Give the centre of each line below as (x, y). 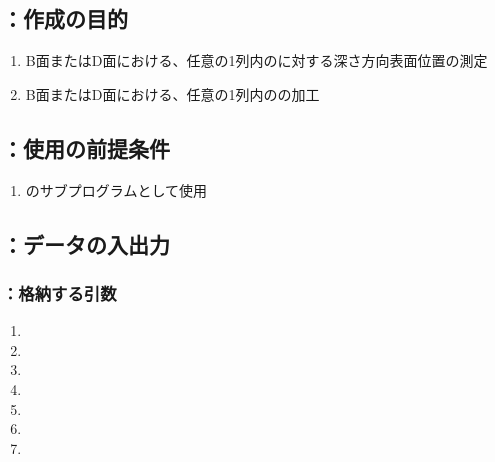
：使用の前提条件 (86, 147)
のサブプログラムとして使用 (116, 189)
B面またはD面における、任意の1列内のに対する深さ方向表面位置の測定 (256, 60)
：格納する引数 (59, 292)
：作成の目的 (65, 18)
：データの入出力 (86, 243)
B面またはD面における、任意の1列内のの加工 (172, 93)
